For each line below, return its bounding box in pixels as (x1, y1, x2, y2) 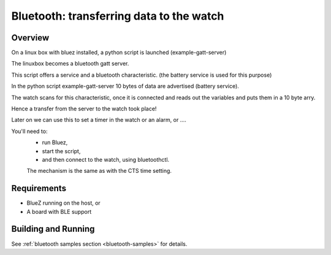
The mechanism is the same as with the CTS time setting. (26, 167, 172, 175)
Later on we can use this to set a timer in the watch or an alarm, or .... (11, 116, 187, 124)
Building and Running (11, 224, 95, 234)
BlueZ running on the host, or (26, 199, 101, 207)
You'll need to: (11, 128, 48, 135)
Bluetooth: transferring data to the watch (11, 9, 224, 23)
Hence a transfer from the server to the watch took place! (11, 105, 157, 113)
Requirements (11, 183, 67, 194)
